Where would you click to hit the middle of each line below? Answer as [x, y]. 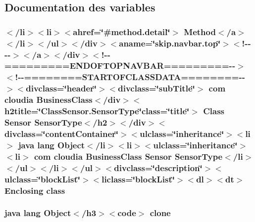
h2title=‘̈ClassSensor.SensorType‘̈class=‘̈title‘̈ [97, 111]
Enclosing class [35, 190]
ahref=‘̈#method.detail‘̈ [122, 31]
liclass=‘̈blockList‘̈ [138, 179]
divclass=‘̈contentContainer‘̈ [62, 133]
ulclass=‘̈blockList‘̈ [42, 179]
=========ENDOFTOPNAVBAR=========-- [120, 66]
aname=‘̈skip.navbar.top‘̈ [170, 43]
